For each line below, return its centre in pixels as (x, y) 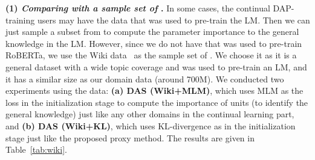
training (20, 20)
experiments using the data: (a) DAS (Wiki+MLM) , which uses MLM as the (154, 91)
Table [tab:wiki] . (36, 149)
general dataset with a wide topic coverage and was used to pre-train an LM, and (156, 66)
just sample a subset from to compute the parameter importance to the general (152, 32)
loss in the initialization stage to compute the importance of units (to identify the (157, 102)
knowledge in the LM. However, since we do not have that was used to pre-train (154, 43)
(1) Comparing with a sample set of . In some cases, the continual (138, 8)
